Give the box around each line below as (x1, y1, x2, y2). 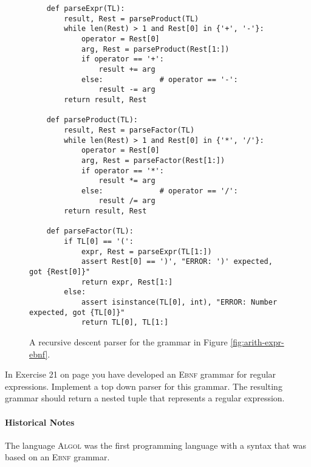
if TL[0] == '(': (64, 237, 134, 246)
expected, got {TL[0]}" (29, 308, 125, 317)
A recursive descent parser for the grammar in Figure (29, 336, 228, 348)
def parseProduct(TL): (46, 116, 138, 125)
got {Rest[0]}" (29, 268, 91, 277)
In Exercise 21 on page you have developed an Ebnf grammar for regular (5, 368, 276, 381)
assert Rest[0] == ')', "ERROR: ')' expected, (81, 257, 273, 266)
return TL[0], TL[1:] (81, 318, 169, 327)
